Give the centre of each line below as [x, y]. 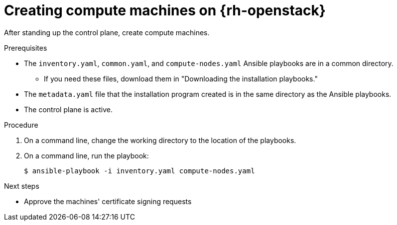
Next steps [22, 186]
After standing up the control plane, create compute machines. [107, 32]
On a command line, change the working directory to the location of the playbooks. [160, 140]
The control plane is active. [68, 109]
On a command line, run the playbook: [86, 155]
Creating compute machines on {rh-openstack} [165, 10]
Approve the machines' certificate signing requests [108, 201]
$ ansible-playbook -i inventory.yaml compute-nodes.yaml [139, 171]
